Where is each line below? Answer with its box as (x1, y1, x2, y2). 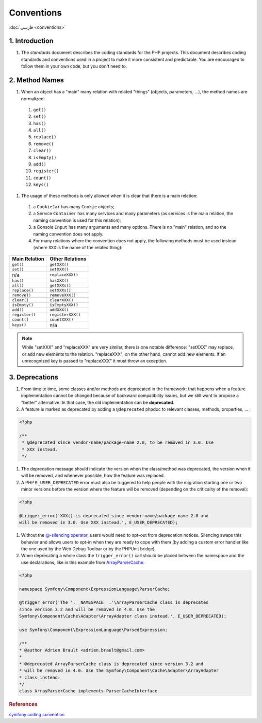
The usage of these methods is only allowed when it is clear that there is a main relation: (21, 193, 197, 199)
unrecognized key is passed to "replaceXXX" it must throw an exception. (22, 358, 167, 363)
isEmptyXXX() (49, 302, 79, 307)
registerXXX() (49, 312, 81, 317)
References (9, 701, 38, 708)
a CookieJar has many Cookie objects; (33, 204, 115, 209)
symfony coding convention (9, 711, 65, 717)
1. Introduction (9, 37, 53, 45)
